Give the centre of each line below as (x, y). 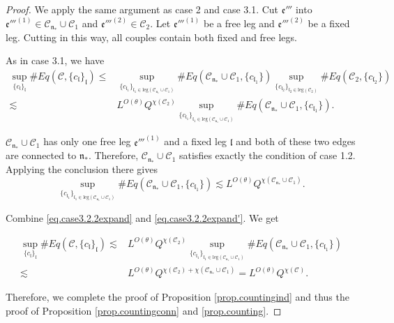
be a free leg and (239, 23)
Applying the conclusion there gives (82, 168)
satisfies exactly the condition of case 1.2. (267, 155)
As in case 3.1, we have (55, 60)
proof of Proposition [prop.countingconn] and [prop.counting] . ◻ (144, 310)
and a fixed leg (196, 141)
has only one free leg (87, 141)
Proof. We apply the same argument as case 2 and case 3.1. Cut (142, 9)
